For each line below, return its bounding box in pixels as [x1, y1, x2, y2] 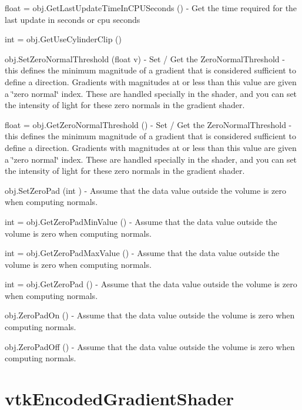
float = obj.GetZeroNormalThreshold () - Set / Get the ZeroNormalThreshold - [5, 118, 292, 130]
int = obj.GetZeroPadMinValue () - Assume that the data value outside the [5, 215, 277, 227]
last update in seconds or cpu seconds [5, 13, 140, 25]
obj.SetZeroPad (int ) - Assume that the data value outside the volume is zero [5, 184, 286, 196]
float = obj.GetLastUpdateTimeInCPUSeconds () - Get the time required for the [5, 2, 297, 14]
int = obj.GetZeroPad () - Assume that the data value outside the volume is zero [5, 278, 297, 290]
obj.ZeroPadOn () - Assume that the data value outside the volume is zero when [5, 309, 295, 321]
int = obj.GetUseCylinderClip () [5, 33, 122, 45]
